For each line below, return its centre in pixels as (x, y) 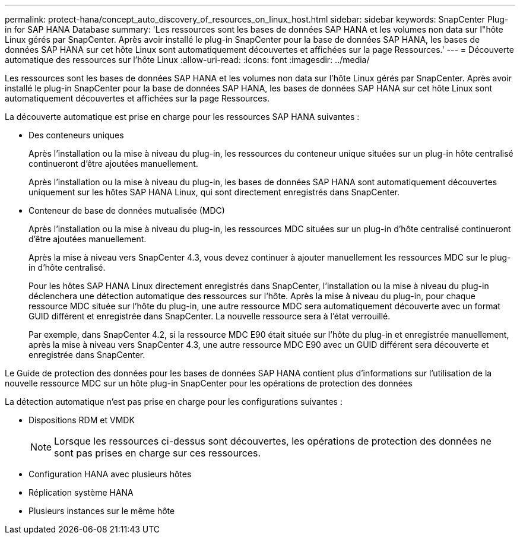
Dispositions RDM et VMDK (82, 420)
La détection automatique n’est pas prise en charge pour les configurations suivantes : (174, 402)
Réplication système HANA (81, 492)
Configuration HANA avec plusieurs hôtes (110, 474)
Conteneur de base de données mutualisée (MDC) (127, 210)
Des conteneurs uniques (76, 135)
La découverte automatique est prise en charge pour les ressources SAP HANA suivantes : (182, 117)
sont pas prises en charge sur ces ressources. (158, 453)
